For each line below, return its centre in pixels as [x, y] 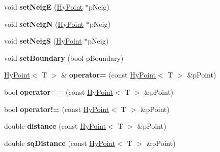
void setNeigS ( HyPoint [43, 41]
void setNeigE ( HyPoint [44, 7]
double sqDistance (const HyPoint [60, 143]
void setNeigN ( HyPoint [44, 24]
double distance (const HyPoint [55, 126]
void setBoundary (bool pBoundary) [64, 58]
